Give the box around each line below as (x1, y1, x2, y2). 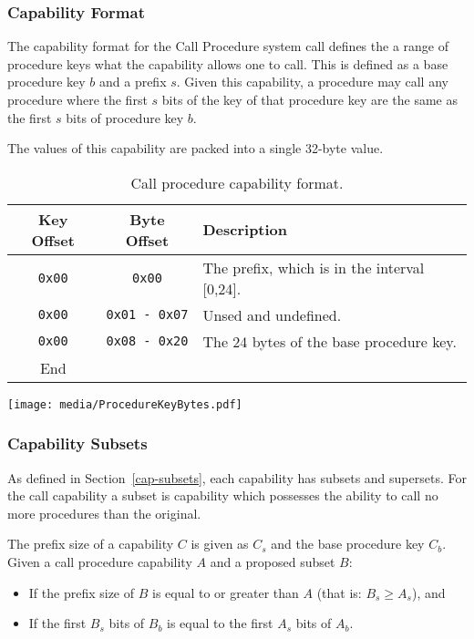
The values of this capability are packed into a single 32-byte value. (7, 139, 384, 158)
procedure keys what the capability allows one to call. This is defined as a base (7, 54, 448, 73)
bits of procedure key (66, 108, 184, 127)
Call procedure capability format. (130, 171, 344, 193)
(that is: (316, 582, 362, 602)
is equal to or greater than (151, 582, 299, 602)
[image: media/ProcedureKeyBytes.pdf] (7, 397, 242, 411)
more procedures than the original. (7, 503, 201, 522)
